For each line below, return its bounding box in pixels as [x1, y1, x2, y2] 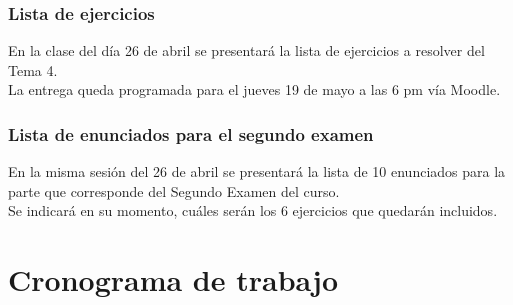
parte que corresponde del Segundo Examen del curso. [8, 180, 340, 201]
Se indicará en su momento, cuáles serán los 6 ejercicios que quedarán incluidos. [8, 200, 498, 221]
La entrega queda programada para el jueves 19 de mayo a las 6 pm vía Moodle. [8, 79, 501, 100]
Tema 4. [8, 59, 58, 80]
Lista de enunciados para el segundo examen [8, 121, 374, 146]
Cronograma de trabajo [8, 259, 339, 300]
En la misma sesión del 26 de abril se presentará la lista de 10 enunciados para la [8, 161, 506, 182]
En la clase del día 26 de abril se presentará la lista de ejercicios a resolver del [8, 40, 485, 61]
